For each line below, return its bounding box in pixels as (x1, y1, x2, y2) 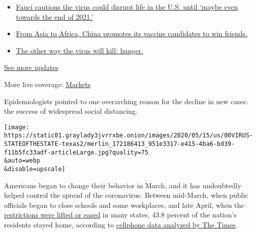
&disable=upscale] (4, 166, 66, 173)
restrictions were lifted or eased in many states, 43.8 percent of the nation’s (4, 209, 237, 220)
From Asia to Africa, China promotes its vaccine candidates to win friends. (16, 28, 248, 39)
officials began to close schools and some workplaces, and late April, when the (4, 199, 244, 210)
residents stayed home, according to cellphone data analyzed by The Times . (4, 219, 238, 230)
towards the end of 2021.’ (16, 11, 93, 22)
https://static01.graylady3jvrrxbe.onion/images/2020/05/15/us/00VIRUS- (4, 132, 253, 139)
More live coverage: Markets (4, 79, 91, 89)
